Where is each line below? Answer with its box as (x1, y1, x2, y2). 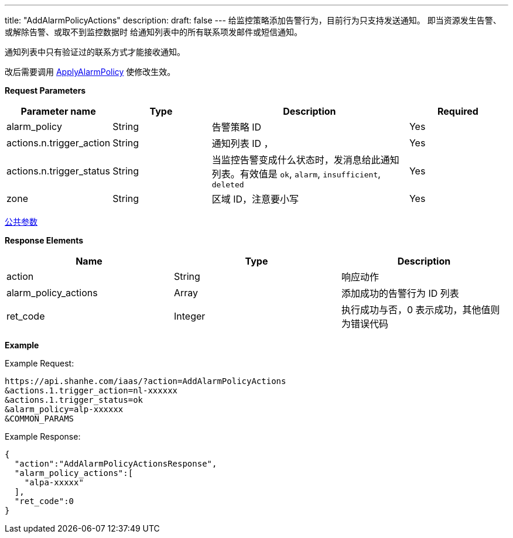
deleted (211, 180, 244, 189)
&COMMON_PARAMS (5, 414, 74, 423)
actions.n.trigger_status (6, 165, 110, 177)
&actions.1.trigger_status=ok (5, 395, 143, 405)
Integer (173, 310, 206, 322)
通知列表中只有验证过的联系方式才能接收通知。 (5, 47, 185, 57)
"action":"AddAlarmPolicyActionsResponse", (14, 459, 217, 468)
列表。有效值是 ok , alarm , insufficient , (211, 168, 381, 180)
